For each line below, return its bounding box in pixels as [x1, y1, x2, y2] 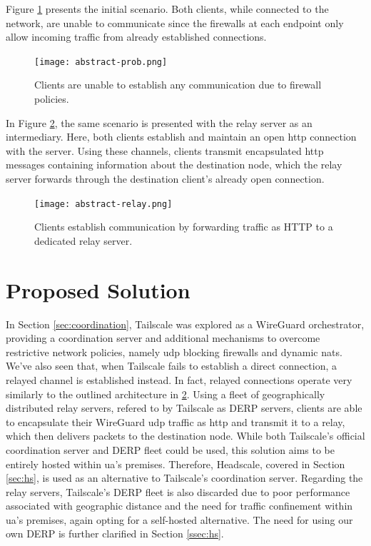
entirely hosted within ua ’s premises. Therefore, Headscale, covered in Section [6, 456, 345, 471]
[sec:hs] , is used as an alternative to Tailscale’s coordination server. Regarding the [6, 470, 363, 485]
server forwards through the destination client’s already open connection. [6, 171, 325, 186]
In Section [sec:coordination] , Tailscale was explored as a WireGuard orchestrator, [6, 316, 365, 331]
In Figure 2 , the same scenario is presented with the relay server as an [6, 115, 312, 130]
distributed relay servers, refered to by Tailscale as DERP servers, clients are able [6, 400, 362, 415]
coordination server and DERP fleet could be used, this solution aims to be [6, 442, 335, 457]
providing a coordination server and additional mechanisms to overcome [6, 330, 320, 345]
